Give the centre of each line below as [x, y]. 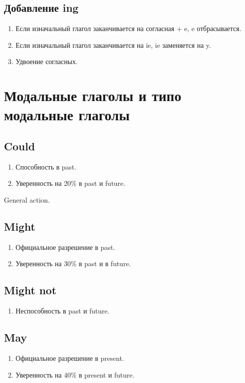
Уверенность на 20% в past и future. [70, 183]
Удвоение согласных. [47, 61]
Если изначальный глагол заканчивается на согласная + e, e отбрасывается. [128, 28]
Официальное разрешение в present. [70, 358]
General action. [27, 199]
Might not [30, 290]
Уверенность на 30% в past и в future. [73, 263]
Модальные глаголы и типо [93, 95]
